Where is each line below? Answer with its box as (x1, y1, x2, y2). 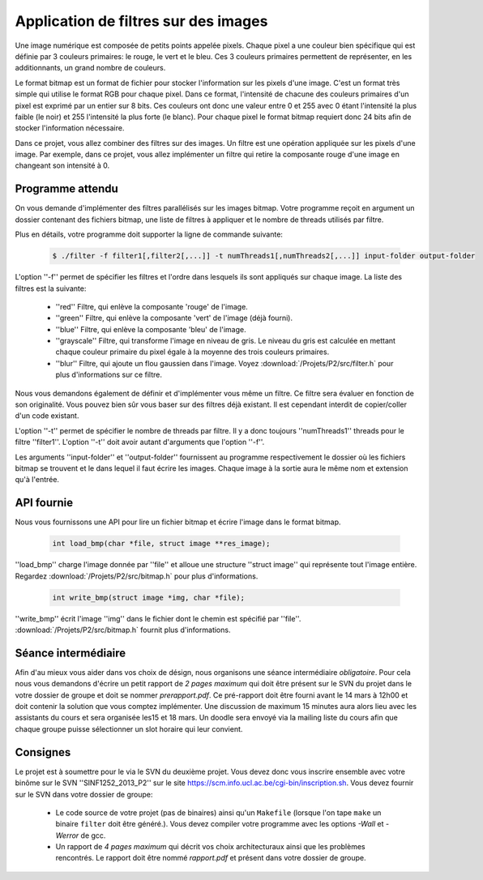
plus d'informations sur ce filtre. (55, 370, 162, 380)
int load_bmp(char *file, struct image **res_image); (52, 539, 271, 549)
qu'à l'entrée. (15, 475, 60, 485)
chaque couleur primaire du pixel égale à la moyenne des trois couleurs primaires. (55, 347, 330, 357)
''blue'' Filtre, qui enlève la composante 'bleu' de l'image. (55, 324, 246, 334)
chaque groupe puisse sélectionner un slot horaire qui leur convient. (15, 724, 243, 733)
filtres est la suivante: (15, 284, 87, 293)
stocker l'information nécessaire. (15, 123, 125, 133)
